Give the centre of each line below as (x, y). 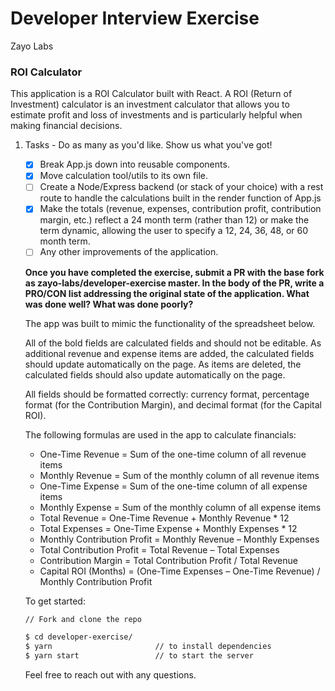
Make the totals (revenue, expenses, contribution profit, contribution (180, 209)
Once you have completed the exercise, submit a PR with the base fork (174, 272)
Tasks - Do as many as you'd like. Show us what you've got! (148, 145)
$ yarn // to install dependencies (148, 647)
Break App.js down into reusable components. (134, 164)
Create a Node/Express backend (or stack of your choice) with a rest (181, 187)
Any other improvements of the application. (129, 252)
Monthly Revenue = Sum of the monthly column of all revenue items (179, 475)
